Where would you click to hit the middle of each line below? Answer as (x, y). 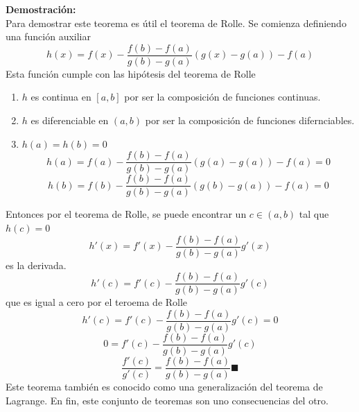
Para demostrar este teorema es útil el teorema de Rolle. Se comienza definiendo (176, 23)
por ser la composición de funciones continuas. (222, 97)
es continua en (61, 97)
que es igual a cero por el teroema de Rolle (97, 302)
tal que (314, 214)
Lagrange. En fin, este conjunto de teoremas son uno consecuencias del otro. (167, 400)
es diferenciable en (70, 120)
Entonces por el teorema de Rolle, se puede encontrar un (126, 214)
